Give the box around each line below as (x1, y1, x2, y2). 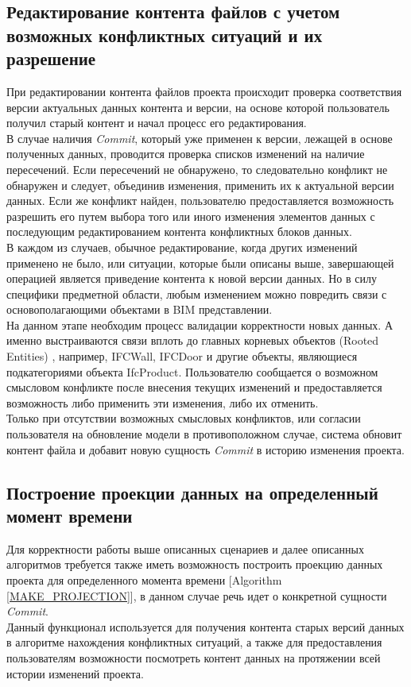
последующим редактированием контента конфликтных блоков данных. (6, 223, 352, 240)
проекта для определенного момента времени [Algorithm (6, 572, 282, 589)
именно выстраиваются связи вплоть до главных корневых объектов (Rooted (6, 332, 379, 349)
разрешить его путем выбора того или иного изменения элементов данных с (6, 207, 375, 224)
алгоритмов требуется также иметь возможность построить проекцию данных (6, 556, 383, 573)
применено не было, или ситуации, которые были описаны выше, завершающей (6, 254, 394, 271)
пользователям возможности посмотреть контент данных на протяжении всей (6, 649, 381, 666)
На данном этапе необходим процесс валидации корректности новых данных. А (6, 316, 394, 333)
